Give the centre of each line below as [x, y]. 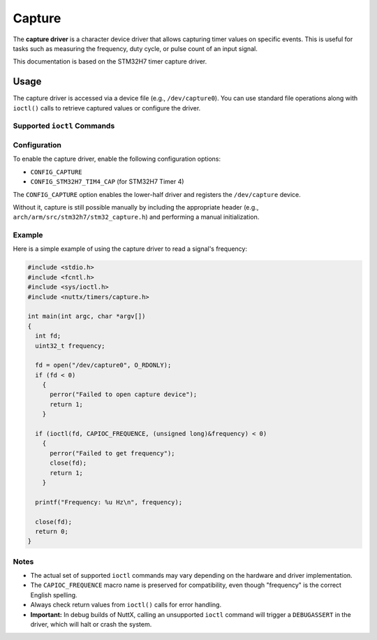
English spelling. [54, 595]
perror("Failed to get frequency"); [112, 453]
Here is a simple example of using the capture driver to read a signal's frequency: [130, 249]
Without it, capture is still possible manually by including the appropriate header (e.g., [136, 207]
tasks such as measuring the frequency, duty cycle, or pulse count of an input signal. [135, 48]
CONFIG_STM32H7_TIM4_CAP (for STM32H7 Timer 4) [107, 182]
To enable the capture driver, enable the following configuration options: [117, 159]
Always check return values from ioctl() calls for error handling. [126, 605]
